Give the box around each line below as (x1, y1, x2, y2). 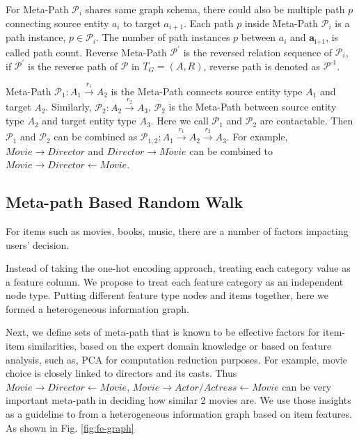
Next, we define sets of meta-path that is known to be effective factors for (6, 325, 320, 339)
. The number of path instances (96, 30, 230, 44)
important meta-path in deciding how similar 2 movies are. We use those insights (6, 393, 351, 407)
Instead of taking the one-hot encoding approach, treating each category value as (6, 261, 351, 275)
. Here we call (150, 113, 209, 128)
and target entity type (42, 113, 136, 128)
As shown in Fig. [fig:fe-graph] (6, 420, 134, 434)
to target (123, 15, 161, 30)
